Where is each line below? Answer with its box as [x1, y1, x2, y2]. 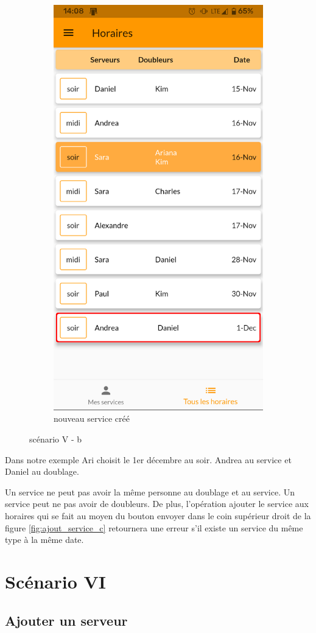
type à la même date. [5, 533, 84, 546]
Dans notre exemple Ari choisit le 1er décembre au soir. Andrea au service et [5, 453, 292, 466]
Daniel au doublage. [5, 465, 79, 478]
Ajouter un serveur [5, 610, 128, 629]
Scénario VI [5, 569, 107, 593]
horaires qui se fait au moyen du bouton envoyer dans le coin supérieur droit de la [5, 509, 311, 522]
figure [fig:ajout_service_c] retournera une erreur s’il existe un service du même [5, 521, 303, 534]
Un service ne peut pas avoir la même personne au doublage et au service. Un [5, 485, 295, 498]
